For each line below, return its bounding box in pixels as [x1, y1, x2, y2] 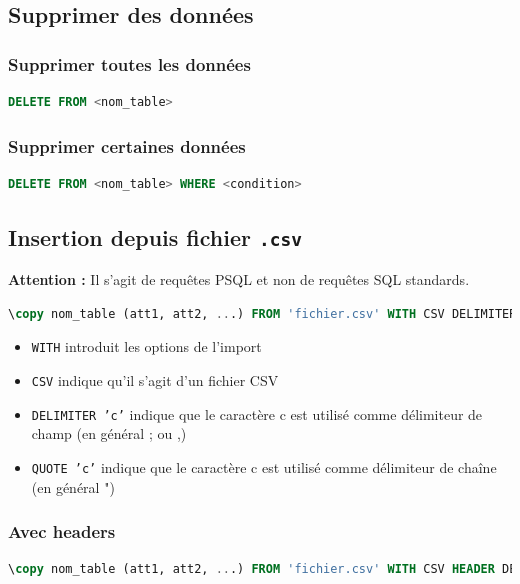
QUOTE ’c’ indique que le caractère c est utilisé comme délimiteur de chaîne [31, 456, 497, 477]
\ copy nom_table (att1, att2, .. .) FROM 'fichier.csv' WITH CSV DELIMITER [8, 306, 517, 321]
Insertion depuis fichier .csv [8, 221, 302, 252]
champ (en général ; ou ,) [31, 423, 187, 444]
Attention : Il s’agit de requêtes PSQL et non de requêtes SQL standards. [8, 269, 470, 290]
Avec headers [8, 519, 116, 544]
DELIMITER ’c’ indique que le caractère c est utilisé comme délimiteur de [31, 403, 483, 424]
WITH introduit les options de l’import [31, 336, 262, 357]
